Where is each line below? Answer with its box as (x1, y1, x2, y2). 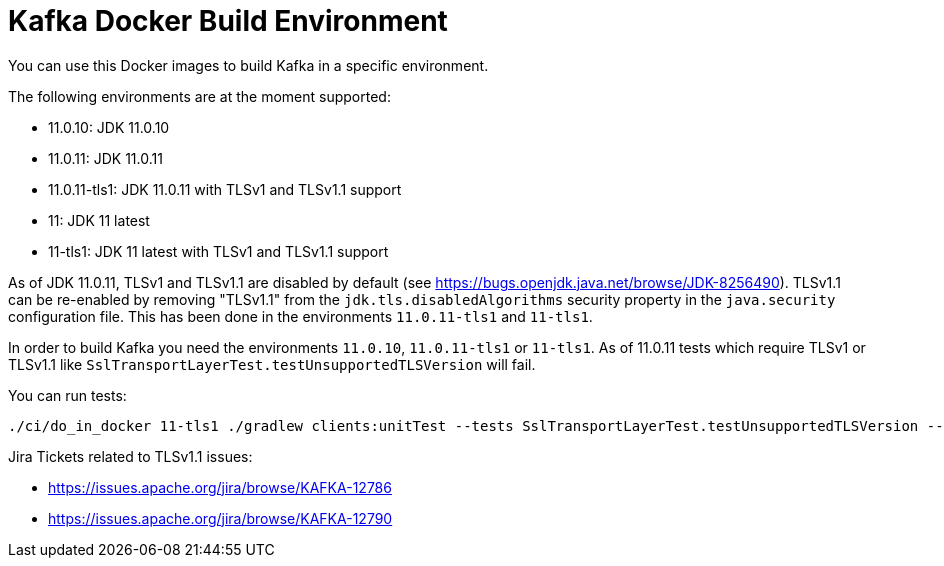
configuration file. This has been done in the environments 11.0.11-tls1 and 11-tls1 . (8, 307, 593, 325)
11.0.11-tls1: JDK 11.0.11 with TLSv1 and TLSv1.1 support (48, 180, 402, 198)
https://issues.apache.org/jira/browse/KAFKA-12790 (48, 509, 393, 527)
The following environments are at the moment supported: (8, 87, 391, 105)
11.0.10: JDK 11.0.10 (48, 118, 170, 136)
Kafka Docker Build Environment (8, 4, 448, 38)
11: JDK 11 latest (48, 211, 150, 229)
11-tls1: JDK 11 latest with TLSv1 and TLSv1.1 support (48, 242, 389, 260)
